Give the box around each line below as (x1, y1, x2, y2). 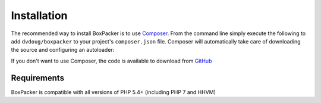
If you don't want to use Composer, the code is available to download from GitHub (11, 57, 212, 64)
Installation (11, 9, 68, 22)
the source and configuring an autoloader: (11, 46, 115, 54)
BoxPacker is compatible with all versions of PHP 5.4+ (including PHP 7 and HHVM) (11, 88, 216, 95)
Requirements (11, 73, 65, 83)
